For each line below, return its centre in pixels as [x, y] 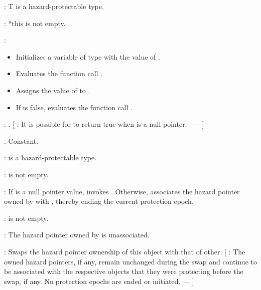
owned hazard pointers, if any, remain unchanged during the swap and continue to [130, 261]
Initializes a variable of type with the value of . [88, 56]
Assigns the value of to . [53, 90]
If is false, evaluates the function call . [74, 107]
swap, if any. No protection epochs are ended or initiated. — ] [99, 281]
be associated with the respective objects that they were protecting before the [124, 271]
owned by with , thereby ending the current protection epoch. [99, 201]
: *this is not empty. [35, 23]
